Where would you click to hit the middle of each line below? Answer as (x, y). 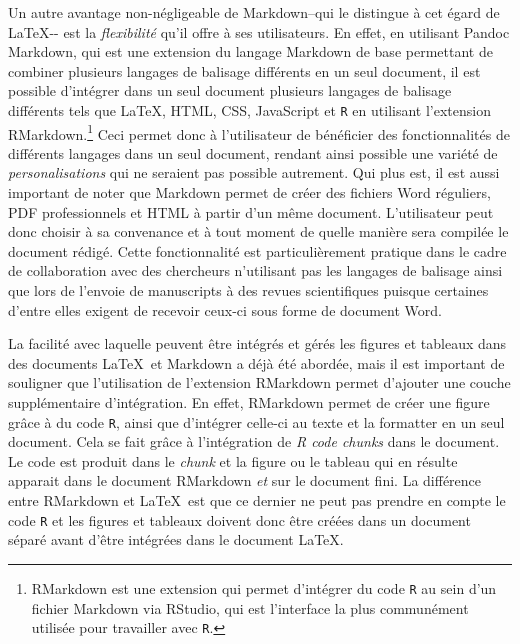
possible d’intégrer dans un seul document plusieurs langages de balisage (230, 90)
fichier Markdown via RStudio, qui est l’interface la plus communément (250, 607)
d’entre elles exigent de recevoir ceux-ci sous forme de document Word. (225, 309)
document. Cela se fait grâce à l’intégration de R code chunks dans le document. (254, 441)
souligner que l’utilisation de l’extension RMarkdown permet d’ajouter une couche (259, 382)
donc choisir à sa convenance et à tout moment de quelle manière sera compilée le (258, 231)
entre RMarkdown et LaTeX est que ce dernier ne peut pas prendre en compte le (257, 500)
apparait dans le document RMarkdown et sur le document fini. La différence (245, 480)
